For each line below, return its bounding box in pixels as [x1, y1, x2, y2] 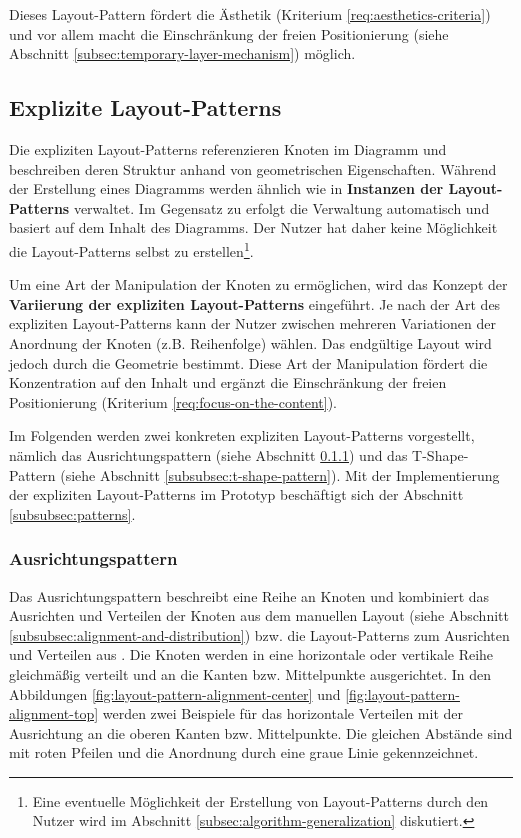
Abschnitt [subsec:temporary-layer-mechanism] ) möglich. [9, 43, 356, 64]
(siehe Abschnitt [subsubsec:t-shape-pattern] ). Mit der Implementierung [60, 464, 500, 485]
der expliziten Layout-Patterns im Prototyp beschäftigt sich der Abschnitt [9, 484, 464, 505]
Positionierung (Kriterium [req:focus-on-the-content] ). [9, 391, 338, 412]
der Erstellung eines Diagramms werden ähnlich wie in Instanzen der [9, 178, 444, 199]
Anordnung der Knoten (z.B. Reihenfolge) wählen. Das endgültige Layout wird [9, 332, 492, 353]
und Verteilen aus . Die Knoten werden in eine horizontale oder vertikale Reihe [9, 644, 494, 665]
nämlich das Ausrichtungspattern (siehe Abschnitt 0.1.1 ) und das [9, 444, 408, 465]
